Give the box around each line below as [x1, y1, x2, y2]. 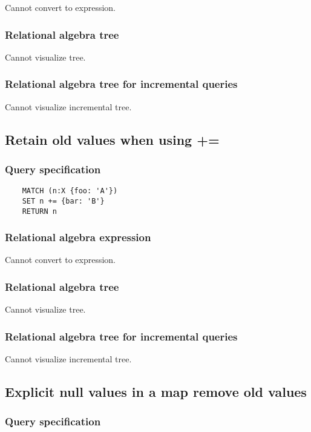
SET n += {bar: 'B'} [22, 196, 105, 205]
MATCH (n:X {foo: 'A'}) [22, 187, 118, 196]
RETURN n [22, 207, 57, 216]
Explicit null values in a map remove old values [5, 382, 307, 401]
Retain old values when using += [5, 130, 220, 148]
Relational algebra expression [5, 230, 151, 245]
